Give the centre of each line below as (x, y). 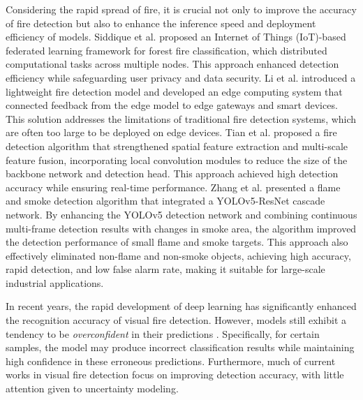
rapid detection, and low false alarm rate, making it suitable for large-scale (165, 269)
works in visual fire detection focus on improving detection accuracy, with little (175, 375)
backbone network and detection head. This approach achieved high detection (172, 173)
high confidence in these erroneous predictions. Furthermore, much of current (171, 361)
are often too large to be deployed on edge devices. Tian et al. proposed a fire (171, 132)
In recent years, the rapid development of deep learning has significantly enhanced (181, 306)
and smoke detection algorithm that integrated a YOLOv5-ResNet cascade (165, 201)
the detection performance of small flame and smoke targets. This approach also (177, 242)
